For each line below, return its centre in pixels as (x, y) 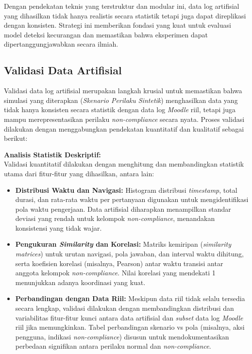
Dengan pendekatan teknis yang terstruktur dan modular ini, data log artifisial (122, 6)
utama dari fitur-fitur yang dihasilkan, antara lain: (79, 173)
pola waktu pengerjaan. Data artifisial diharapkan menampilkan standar (123, 209)
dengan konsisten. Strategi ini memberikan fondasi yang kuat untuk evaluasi (118, 25)
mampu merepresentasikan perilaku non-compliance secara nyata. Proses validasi (124, 119)
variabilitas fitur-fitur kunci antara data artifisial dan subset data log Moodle (129, 317)
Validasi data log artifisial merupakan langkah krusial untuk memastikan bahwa (123, 91)
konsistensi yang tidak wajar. (59, 228)
